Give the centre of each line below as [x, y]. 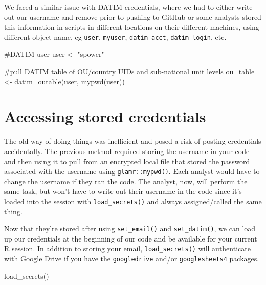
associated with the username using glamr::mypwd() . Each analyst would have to [132, 171]
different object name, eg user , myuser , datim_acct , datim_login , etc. [115, 37]
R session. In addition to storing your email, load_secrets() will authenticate [127, 248]
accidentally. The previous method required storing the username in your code [127, 151]
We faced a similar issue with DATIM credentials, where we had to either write [128, 7]
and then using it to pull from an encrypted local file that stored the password [127, 161]
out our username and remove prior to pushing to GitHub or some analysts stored [133, 17]
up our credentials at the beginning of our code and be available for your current [131, 238]
